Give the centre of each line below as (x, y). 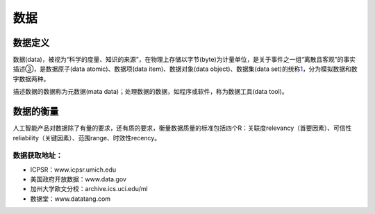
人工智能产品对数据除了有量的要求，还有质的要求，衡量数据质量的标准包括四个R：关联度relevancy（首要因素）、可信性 (182, 128)
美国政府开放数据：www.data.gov (78, 179)
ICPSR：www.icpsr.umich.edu (73, 170)
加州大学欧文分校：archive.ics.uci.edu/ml (89, 189)
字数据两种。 (31, 79)
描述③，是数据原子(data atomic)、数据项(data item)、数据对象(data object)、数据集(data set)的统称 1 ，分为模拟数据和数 (185, 69)
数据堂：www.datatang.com (70, 199)
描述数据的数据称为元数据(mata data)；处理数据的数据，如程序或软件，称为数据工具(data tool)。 (150, 92)
